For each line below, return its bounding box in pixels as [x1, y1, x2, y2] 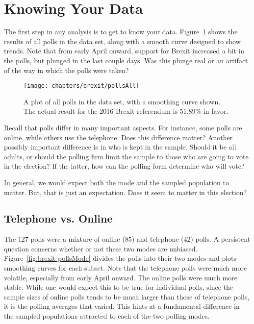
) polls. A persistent [190, 234, 251, 244]
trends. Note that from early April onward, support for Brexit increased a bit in [4, 46, 245, 56]
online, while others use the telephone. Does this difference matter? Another [4, 132, 233, 142]
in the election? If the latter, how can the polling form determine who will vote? [4, 161, 245, 171]
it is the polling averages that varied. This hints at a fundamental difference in [4, 301, 240, 311]
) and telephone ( [131, 234, 184, 244]
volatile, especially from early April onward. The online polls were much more [4, 272, 237, 282]
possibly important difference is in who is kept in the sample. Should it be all [4, 142, 236, 152]
